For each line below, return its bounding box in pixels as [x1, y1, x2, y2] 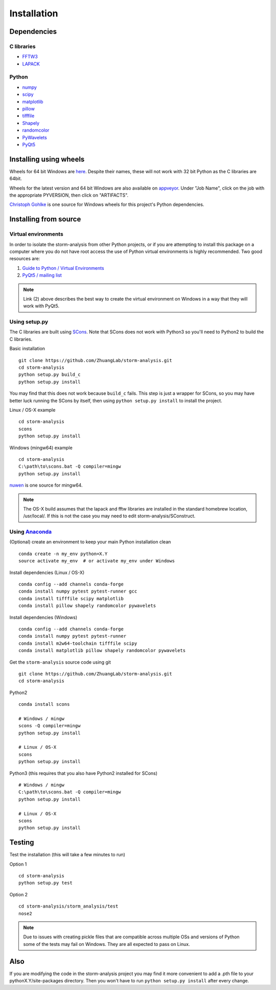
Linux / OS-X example [9, 407, 56, 413]
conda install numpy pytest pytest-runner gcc [18, 588, 137, 594]
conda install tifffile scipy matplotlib [18, 596, 124, 601]
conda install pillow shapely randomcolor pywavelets [18, 603, 156, 609]
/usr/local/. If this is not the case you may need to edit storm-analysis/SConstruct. [23, 513, 196, 519]
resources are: [9, 256, 40, 262]
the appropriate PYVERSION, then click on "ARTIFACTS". [9, 192, 129, 198]
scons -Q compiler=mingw [18, 723, 81, 729]
